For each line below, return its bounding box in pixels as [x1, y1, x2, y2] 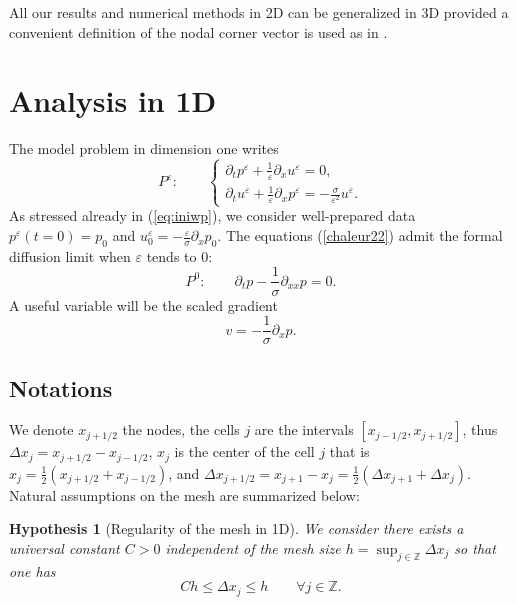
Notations [9, 372, 113, 403]
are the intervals [254, 419, 354, 440]
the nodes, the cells [122, 419, 240, 440]
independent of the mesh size [165, 538, 341, 559]
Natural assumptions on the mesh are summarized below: [9, 484, 360, 505]
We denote [9, 419, 74, 440]
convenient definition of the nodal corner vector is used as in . [9, 21, 388, 42]
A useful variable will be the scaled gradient [9, 294, 278, 315]
